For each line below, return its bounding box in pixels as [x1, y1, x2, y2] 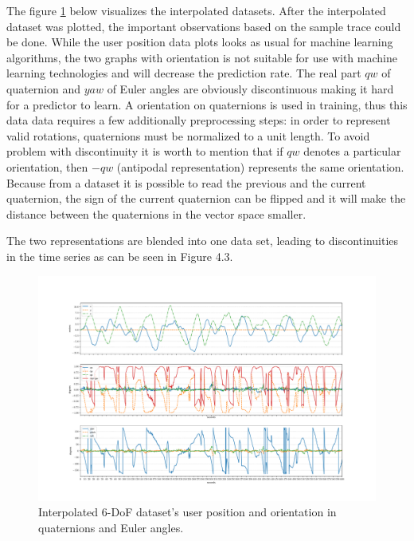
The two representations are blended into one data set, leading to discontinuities [6, 232, 399, 249]
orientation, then [6, 158, 88, 175]
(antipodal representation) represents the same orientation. [116, 158, 404, 175]
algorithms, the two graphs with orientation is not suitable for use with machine [6, 49, 397, 65]
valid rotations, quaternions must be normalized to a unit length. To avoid [6, 127, 370, 144]
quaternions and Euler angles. [38, 519, 184, 536]
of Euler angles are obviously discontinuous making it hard [107, 80, 394, 97]
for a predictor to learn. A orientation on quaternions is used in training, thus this [6, 96, 408, 113]
